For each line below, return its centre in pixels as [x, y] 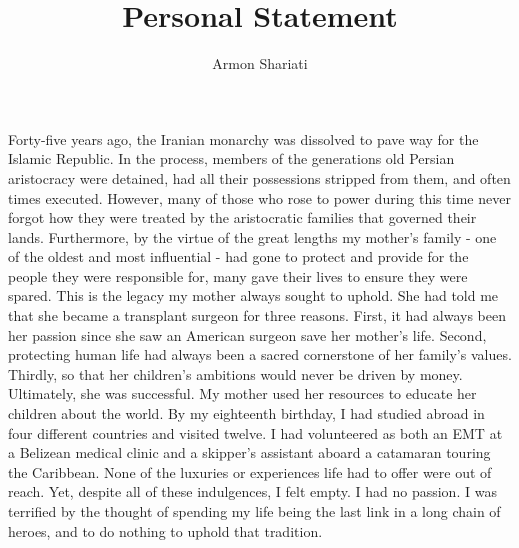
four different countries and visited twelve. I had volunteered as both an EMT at [255, 432]
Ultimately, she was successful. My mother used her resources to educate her [242, 393]
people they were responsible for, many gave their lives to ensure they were [238, 275]
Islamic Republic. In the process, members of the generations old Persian [231, 158]
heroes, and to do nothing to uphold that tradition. [165, 530]
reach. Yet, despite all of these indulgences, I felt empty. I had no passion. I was [252, 491]
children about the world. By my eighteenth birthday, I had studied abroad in [246, 413]
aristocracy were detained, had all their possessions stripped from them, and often [259, 177]
